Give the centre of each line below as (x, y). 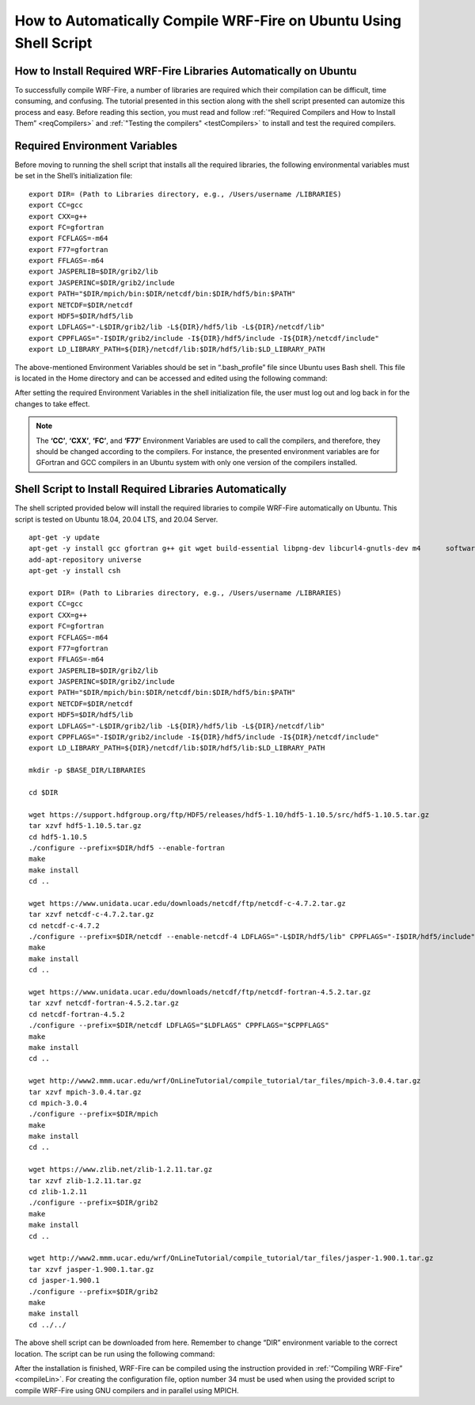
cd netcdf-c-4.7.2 (65, 926)
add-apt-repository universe (85, 559)
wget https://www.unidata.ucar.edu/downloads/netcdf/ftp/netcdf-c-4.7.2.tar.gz (187, 903)
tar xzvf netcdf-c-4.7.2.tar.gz (91, 914)
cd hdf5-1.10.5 (58, 837)
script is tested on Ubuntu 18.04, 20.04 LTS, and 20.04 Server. (116, 519)
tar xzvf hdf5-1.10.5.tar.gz (85, 826)
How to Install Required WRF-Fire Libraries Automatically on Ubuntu (186, 71)
